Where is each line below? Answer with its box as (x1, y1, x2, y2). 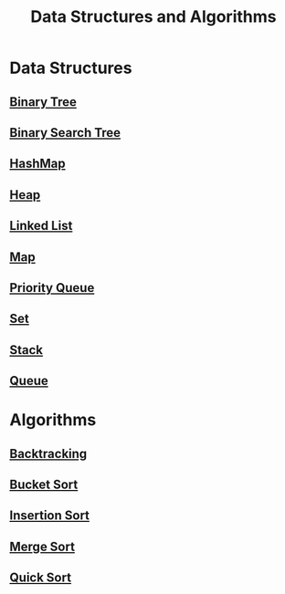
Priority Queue (9, 280, 95, 296)
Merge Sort (9, 538, 76, 554)
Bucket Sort (9, 477, 79, 493)
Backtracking (9, 445, 88, 462)
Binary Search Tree (9, 125, 121, 141)
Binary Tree (9, 94, 78, 109)
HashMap (9, 156, 66, 172)
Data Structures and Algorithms (30, 6, 277, 27)
